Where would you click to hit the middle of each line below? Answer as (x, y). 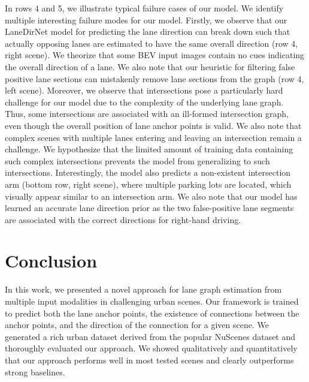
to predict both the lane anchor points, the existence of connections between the (152, 313)
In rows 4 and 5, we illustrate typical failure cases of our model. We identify (144, 8)
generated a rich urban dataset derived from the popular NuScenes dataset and (150, 336)
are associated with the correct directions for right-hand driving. (123, 219)
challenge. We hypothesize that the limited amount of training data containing (149, 149)
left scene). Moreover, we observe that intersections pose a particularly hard (144, 90)
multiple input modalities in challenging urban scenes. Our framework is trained (152, 301)
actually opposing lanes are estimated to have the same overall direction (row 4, (152, 43)
